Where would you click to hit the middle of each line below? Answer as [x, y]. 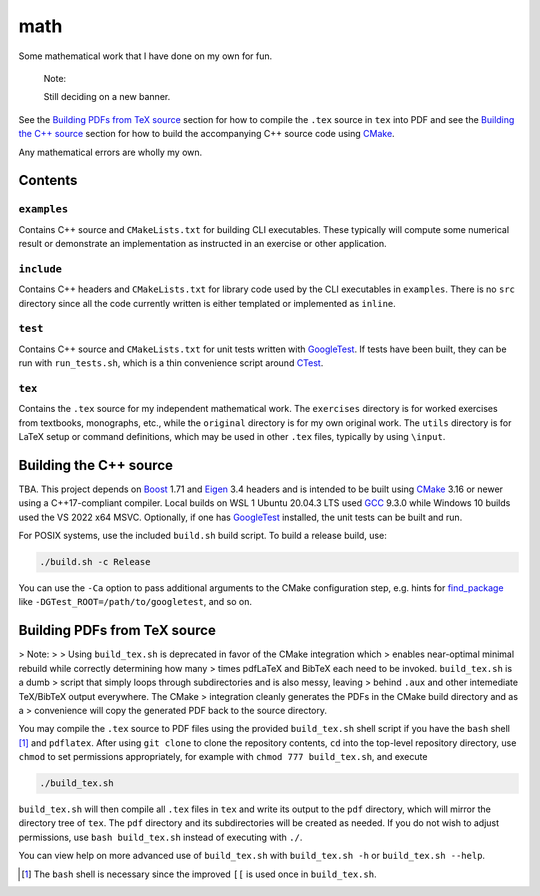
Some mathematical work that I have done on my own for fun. [145, 56]
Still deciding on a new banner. [107, 97]
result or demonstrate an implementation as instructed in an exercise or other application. [202, 244]
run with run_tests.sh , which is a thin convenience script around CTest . [171, 363]
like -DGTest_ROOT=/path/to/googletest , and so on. [135, 602]
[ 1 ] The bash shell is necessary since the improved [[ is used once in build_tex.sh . [199, 874]
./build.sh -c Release [95, 562]
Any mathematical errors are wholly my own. [110, 152]
